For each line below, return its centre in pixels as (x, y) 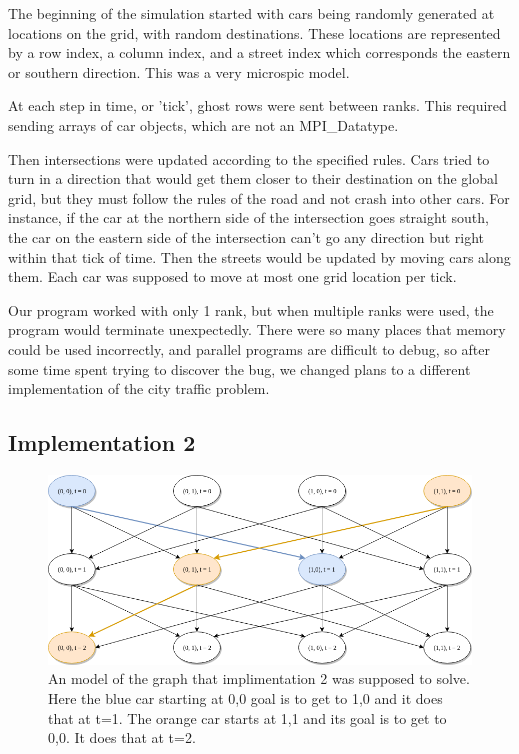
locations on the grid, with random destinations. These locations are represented (254, 32)
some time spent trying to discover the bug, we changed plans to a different (239, 368)
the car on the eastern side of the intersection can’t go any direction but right (246, 236)
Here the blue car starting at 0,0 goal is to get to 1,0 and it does (245, 697)
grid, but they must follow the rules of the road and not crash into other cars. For (259, 197)
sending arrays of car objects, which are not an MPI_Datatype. (203, 124)
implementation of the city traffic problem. (139, 388)
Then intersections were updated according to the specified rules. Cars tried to (249, 158)
